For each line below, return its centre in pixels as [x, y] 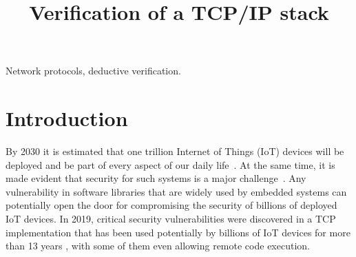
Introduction [67, 118]
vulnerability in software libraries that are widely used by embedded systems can [176, 191]
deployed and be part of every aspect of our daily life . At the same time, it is [170, 164]
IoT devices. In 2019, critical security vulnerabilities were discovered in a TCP [171, 219]
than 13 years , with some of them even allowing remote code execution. [158, 246]
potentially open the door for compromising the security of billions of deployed [171, 205]
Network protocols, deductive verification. [93, 71]
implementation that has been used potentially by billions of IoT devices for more [178, 232]
